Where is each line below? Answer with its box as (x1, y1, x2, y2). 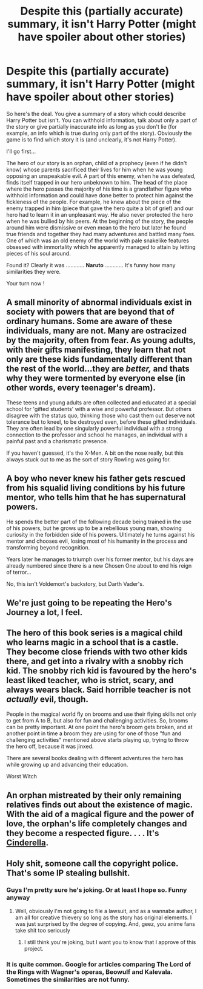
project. (24, 945, 44, 952)
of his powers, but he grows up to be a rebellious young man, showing (6, 524, 182, 532)
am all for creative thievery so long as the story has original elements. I (15, 914, 192, 921)
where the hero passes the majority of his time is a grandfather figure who (6, 185, 192, 192)
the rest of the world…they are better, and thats (6, 364, 190, 374)
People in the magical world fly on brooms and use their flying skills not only (6, 710, 197, 718)
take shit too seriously (15, 926, 71, 934)
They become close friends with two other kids (6, 647, 188, 657)
